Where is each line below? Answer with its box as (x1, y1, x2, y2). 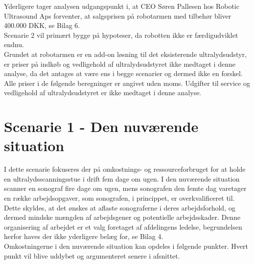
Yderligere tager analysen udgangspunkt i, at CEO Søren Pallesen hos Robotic (4, 1, 239, 11)
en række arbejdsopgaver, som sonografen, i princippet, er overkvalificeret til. (4, 193, 235, 203)
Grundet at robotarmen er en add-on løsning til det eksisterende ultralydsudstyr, (4, 49, 247, 59)
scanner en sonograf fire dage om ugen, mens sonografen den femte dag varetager (4, 183, 247, 193)
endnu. (4, 39, 24, 50)
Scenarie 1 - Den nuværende (4, 116, 199, 136)
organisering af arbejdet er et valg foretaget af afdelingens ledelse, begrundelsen (4, 221, 242, 232)
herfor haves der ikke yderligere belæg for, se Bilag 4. (4, 231, 163, 241)
